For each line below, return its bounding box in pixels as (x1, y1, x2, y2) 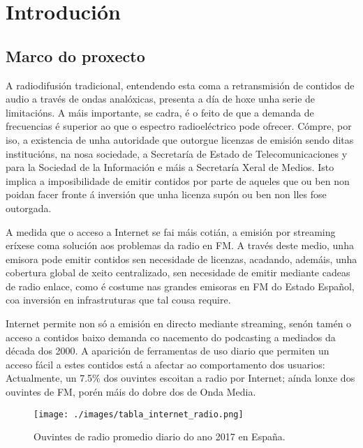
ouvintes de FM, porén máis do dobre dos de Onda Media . (6, 384, 256, 399)
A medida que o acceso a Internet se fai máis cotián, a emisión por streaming (6, 224, 336, 239)
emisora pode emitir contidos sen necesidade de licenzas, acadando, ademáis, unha (6, 251, 357, 266)
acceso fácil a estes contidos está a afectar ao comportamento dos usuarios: (6, 357, 325, 371)
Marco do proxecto (6, 45, 145, 66)
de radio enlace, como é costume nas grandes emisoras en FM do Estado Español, (6, 278, 355, 293)
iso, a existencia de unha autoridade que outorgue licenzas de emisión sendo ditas (6, 132, 354, 147)
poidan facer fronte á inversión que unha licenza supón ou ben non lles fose (6, 187, 327, 202)
